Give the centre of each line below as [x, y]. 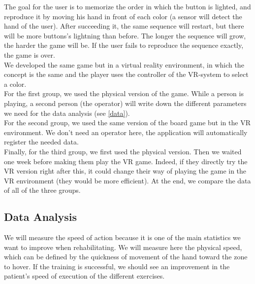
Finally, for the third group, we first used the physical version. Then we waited [123, 151]
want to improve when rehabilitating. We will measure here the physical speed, [123, 247]
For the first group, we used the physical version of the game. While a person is [124, 93]
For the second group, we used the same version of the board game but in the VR [127, 123]
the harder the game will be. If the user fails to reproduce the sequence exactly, [124, 45]
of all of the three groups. [42, 190]
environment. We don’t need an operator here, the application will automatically [126, 132]
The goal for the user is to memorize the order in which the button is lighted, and [127, 6]
